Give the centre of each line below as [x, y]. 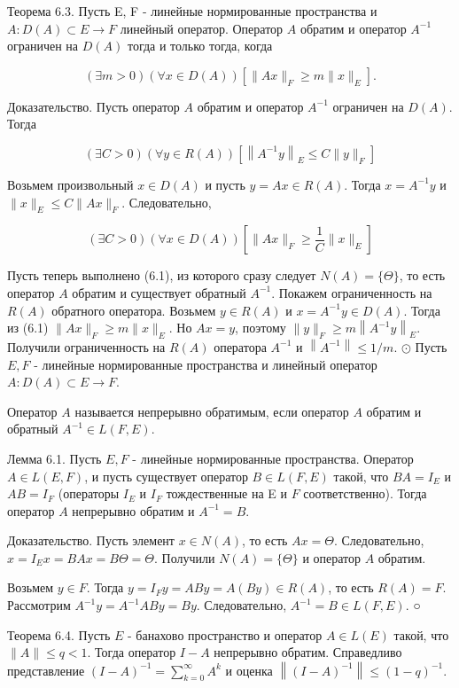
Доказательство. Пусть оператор [93, 106]
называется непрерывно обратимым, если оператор [212, 411]
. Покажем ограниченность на [352, 292]
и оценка [249, 670]
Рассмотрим [39, 605]
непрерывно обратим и [133, 510]
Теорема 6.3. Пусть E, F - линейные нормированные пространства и [192, 11]
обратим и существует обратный [159, 292]
